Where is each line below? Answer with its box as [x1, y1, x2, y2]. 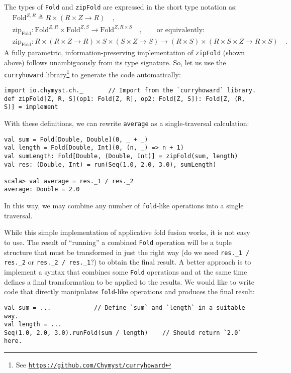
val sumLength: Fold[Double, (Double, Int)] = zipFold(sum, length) [4, 152, 238, 160]
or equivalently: [156, 26, 205, 34]
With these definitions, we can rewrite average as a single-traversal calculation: [4, 117, 249, 128]
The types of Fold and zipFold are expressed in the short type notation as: [4, 2, 237, 12]
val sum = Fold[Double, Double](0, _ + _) [4, 136, 148, 143]
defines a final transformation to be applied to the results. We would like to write [4, 276, 254, 287]
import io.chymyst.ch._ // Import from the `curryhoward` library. [4, 86, 256, 94]
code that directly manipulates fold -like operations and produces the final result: [4, 286, 255, 297]
